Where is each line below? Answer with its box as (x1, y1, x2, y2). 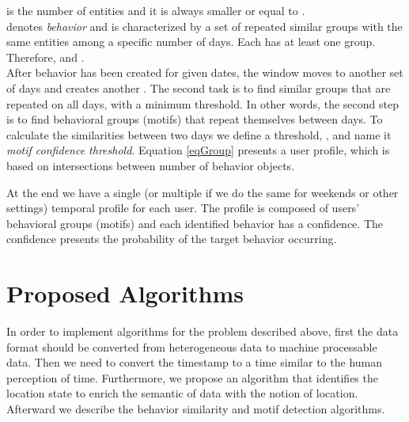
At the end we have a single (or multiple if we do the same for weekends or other (6, 184, 399, 200)
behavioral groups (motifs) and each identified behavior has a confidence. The (6, 215, 383, 231)
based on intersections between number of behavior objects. (6, 157, 295, 173)
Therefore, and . (6, 48, 85, 65)
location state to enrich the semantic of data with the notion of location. (6, 385, 358, 401)
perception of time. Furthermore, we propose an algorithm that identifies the (6, 369, 378, 386)
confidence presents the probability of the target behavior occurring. (6, 230, 337, 247)
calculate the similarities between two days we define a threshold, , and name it (6, 126, 392, 143)
